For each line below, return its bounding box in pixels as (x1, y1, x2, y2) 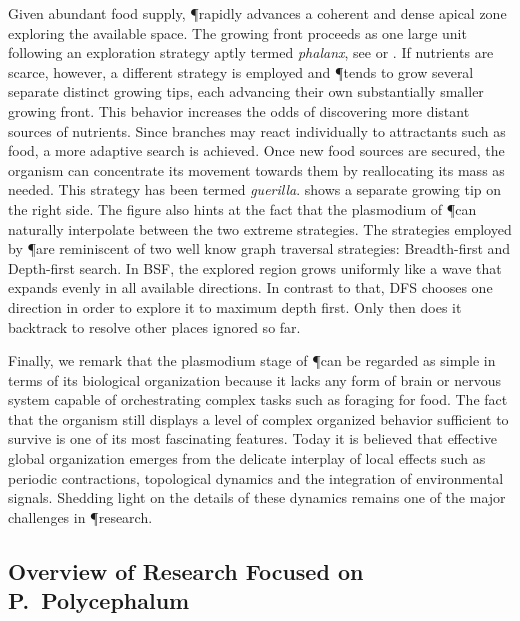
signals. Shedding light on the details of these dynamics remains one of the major (8, 487, 506, 508)
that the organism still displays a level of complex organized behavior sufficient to (8, 408, 509, 429)
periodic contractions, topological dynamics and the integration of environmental (8, 467, 504, 488)
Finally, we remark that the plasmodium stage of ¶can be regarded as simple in (8, 350, 496, 371)
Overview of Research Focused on (8, 555, 364, 586)
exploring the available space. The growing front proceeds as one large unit (8, 22, 467, 43)
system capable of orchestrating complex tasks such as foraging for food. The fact (8, 389, 508, 410)
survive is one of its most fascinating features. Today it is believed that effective (8, 428, 498, 449)
